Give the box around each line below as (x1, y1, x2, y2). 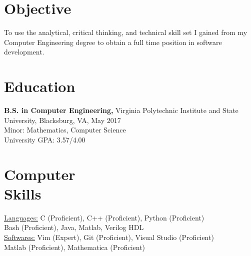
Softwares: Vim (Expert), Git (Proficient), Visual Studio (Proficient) (4, 231, 214, 242)
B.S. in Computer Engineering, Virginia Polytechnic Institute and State (4, 105, 238, 115)
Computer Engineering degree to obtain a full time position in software (4, 36, 222, 47)
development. (4, 46, 44, 57)
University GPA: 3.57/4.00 (4, 134, 85, 144)
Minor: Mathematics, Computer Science (4, 124, 126, 135)
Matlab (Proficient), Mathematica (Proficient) (4, 241, 145, 252)
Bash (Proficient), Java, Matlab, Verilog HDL (4, 222, 144, 232)
